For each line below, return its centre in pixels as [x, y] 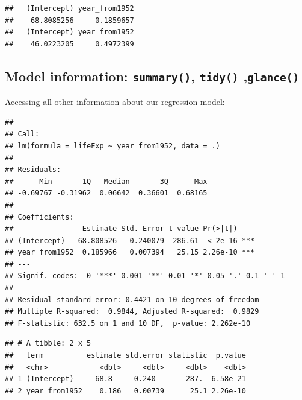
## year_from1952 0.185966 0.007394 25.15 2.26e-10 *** [130, 252]
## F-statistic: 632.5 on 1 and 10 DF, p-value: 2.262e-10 [128, 323]
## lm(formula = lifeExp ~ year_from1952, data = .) [112, 146]
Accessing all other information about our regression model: [115, 102]
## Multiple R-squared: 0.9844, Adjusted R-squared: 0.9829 [132, 312]
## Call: [22, 134]
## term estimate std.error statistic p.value [125, 356]
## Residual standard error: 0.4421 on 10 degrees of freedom [132, 300]
